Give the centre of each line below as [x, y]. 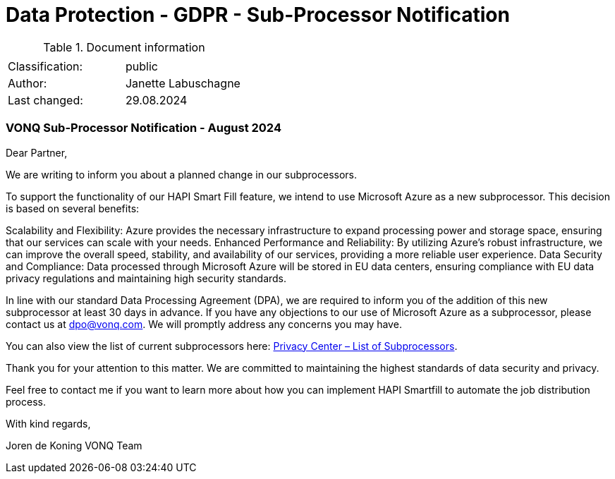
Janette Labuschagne [183, 83]
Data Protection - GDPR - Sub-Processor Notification [258, 15]
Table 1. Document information [124, 47]
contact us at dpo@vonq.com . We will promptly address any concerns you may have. [204, 324]
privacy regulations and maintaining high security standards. [146, 278]
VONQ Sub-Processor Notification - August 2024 [144, 128]
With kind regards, [48, 423]
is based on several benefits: [73, 208]
